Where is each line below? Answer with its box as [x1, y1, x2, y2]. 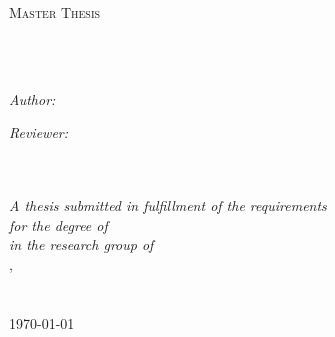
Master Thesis [9, 2, 101, 22]
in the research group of [9, 234, 154, 255]
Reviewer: [9, 122, 69, 143]
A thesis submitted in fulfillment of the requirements [9, 195, 327, 216]
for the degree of [9, 214, 108, 235]
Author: [9, 88, 56, 109]
